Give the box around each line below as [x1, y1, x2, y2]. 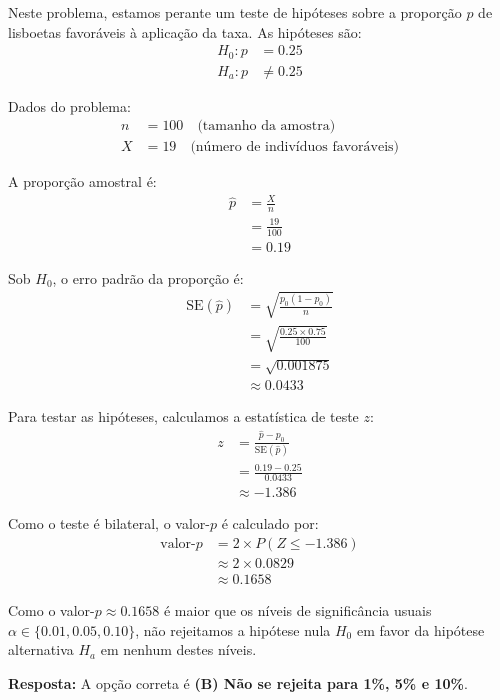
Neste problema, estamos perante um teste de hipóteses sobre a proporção [8, 2, 462, 22]
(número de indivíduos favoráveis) [190, 140, 400, 155]
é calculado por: [221, 513, 319, 534]
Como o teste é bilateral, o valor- [8, 513, 210, 534]
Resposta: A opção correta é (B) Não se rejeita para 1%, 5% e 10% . [8, 672, 468, 693]
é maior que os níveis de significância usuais [163, 599, 432, 620]
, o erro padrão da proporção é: [52, 267, 244, 288]
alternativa [8, 639, 74, 660]
